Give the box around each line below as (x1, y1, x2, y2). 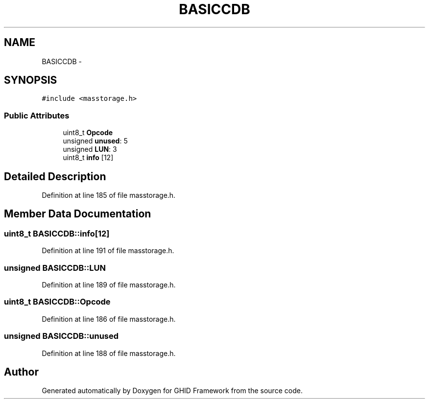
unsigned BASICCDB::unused (4, 331, 119, 341)
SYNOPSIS (4, 74, 57, 87)
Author (4, 365, 39, 378)
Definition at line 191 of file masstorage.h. (42, 246, 174, 255)
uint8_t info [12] (63, 153, 114, 162)
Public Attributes (4, 110, 70, 120)
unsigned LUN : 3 (63, 145, 117, 154)
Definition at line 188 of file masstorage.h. (42, 349, 176, 357)
